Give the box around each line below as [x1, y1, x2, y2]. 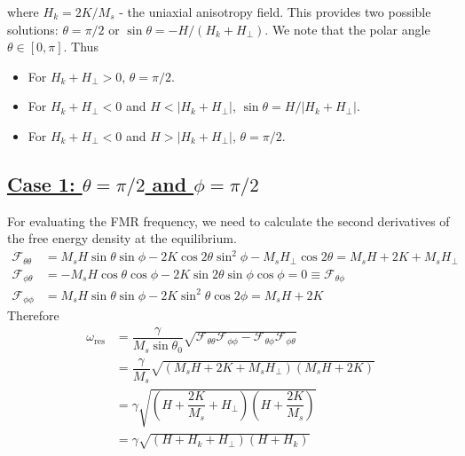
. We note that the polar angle [264, 20, 430, 38]
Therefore [7, 306, 59, 325]
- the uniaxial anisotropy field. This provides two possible [119, 3, 431, 20]
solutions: [7, 20, 59, 38]
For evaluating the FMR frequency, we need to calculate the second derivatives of [7, 211, 450, 230]
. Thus [63, 37, 99, 56]
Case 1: [7, 169, 75, 197]
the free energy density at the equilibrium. [7, 229, 237, 248]
